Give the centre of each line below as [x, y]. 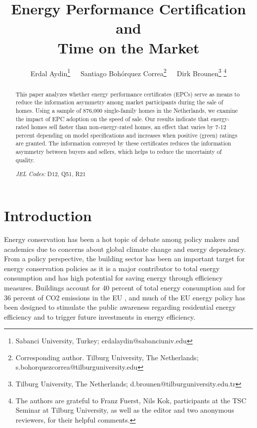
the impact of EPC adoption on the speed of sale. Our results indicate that [112, 119]
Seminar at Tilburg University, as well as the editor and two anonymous [125, 410]
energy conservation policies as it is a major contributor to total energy [112, 268]
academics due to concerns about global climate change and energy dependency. [125, 249]
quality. [25, 160]
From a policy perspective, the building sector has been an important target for [125, 259]
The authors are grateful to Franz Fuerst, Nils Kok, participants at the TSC [131, 400]
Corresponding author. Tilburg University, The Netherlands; [107, 357]
